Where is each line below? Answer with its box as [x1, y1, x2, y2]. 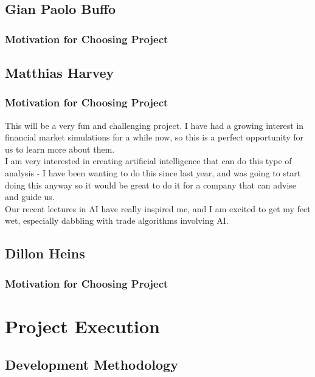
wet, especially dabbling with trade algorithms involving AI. [5, 214, 229, 227]
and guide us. [5, 190, 55, 203]
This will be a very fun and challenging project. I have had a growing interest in [5, 119, 304, 131]
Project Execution [5, 313, 160, 338]
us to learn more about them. [5, 142, 115, 155]
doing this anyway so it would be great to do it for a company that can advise [5, 178, 297, 191]
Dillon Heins [5, 244, 85, 263]
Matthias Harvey [5, 63, 114, 82]
